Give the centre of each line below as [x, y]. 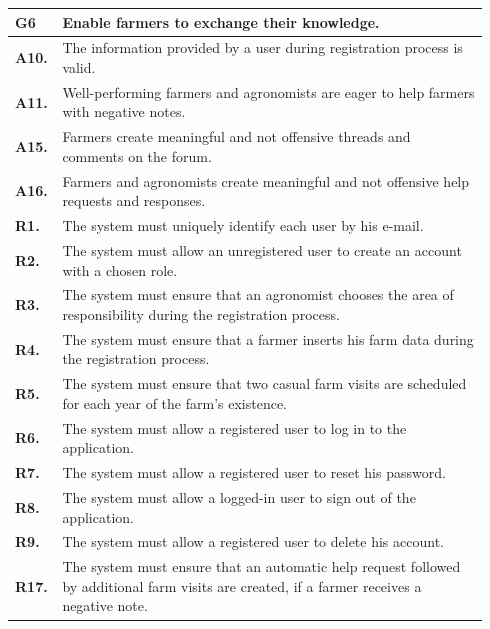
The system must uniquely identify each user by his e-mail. [243, 225]
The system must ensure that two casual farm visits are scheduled [264, 383]
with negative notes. [124, 111]
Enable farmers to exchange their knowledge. [221, 21]
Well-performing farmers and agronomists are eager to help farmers [268, 91]
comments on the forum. [137, 155]
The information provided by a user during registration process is [262, 47]
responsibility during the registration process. [201, 313]
